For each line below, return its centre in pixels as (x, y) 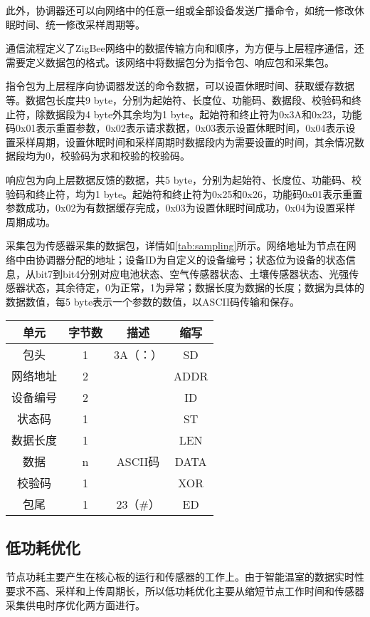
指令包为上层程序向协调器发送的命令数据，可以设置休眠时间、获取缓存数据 (180, 86)
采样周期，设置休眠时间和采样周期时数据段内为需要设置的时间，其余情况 (185, 141)
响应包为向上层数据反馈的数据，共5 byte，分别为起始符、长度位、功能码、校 (184, 179)
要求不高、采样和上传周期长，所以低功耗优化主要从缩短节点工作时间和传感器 (185, 591)
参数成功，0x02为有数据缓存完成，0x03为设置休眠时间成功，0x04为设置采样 (181, 208)
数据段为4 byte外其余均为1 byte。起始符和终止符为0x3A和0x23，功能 (203, 114)
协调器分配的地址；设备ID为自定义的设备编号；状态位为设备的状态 (190, 259)
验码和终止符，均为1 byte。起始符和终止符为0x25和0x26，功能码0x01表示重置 (184, 193)
